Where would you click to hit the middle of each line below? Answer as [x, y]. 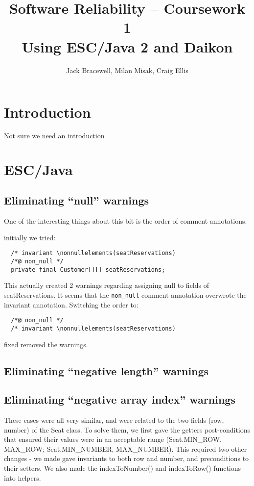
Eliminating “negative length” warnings [106, 371]
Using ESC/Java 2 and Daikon [127, 46]
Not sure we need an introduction [54, 136]
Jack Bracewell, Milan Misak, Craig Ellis [127, 70]
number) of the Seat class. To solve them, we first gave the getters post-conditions [127, 429]
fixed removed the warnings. [46, 344]
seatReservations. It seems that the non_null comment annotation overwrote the [125, 294]
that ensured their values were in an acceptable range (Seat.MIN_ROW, [113, 439]
